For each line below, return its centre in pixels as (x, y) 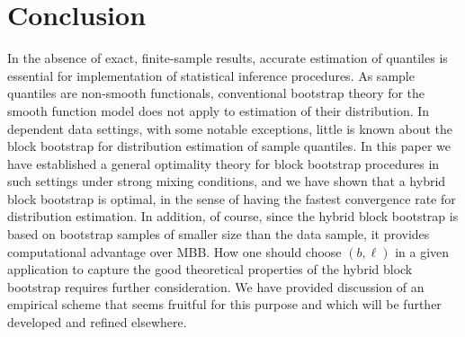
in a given (422, 251)
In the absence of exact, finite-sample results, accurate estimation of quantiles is (228, 58)
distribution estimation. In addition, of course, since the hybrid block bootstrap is (233, 216)
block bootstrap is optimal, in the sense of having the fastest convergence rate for (232, 198)
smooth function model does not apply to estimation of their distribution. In (219, 110)
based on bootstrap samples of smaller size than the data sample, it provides (219, 234)
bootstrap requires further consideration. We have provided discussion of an (216, 286)
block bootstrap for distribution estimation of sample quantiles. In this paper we (229, 146)
